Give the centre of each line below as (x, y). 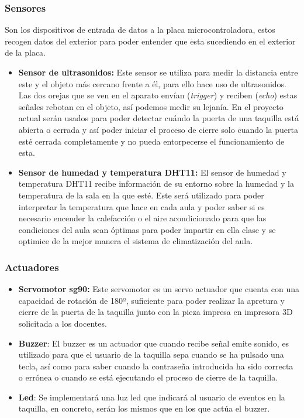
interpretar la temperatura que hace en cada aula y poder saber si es (141, 206)
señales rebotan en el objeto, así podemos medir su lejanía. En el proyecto (151, 106)
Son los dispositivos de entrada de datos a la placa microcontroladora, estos (140, 30)
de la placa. (25, 52)
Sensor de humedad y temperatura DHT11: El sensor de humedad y (152, 172)
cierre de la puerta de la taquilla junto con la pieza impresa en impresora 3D (156, 312)
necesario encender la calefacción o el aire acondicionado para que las (142, 218)
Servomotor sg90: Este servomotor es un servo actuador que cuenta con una (159, 289)
